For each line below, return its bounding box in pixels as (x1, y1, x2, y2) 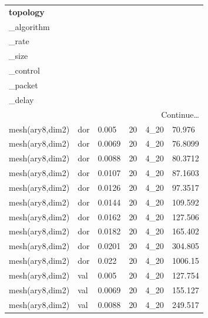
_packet (9, 78, 38, 91)
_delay (9, 93, 34, 105)
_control (9, 64, 40, 77)
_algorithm (9, 20, 50, 32)
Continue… (161, 108, 199, 120)
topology (9, 5, 45, 18)
